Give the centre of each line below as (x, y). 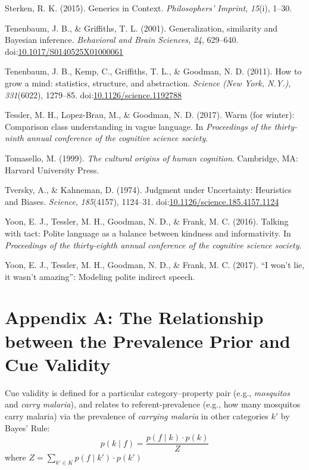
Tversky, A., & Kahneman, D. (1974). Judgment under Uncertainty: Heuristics (148, 190)
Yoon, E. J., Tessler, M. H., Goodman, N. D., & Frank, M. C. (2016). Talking (147, 221)
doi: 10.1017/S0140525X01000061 (64, 51)
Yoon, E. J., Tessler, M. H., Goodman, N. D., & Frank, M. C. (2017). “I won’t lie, (155, 265)
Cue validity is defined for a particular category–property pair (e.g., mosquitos (147, 392)
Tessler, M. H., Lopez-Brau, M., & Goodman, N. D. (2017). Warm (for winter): (150, 115)
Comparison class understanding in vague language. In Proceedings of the (138, 126)
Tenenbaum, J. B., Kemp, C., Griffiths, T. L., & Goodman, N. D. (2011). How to (153, 71)
